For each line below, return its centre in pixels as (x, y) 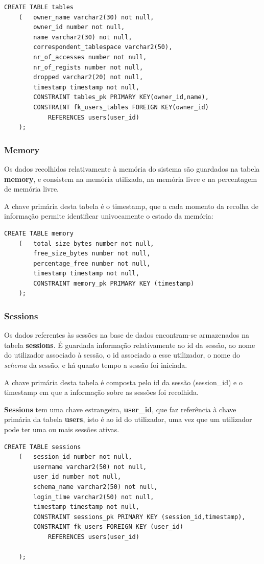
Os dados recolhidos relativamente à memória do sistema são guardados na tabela (132, 168)
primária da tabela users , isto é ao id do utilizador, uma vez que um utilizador (128, 419)
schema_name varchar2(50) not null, (95, 487)
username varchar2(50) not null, (90, 467)
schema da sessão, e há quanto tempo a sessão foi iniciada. (96, 365)
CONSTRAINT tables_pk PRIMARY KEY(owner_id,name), (121, 97)
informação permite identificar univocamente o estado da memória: (109, 216)
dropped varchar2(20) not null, (88, 77)
